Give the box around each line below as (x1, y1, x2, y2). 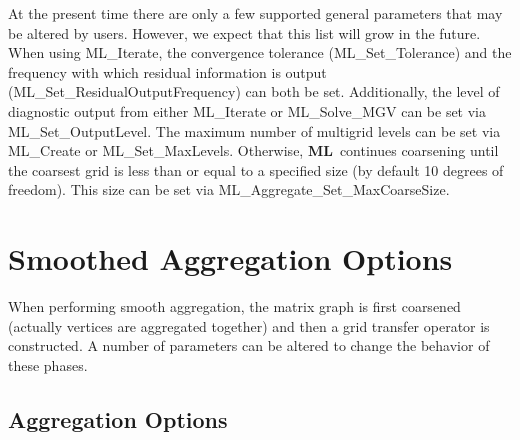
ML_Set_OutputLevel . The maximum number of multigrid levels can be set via (8, 120, 501, 141)
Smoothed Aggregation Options (8, 238, 453, 279)
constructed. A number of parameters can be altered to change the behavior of (8, 335, 490, 356)
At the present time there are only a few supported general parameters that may (8, 3, 503, 23)
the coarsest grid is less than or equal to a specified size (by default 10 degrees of (8, 159, 504, 180)
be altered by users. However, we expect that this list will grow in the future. (8, 22, 481, 43)
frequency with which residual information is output (8, 61, 327, 82)
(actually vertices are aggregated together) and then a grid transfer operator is (8, 315, 490, 336)
